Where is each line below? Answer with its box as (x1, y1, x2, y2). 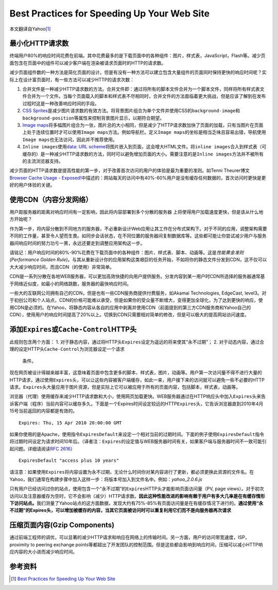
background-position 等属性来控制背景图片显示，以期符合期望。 (22, 115, 165, 121)
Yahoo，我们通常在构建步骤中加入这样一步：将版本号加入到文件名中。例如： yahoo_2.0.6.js (9, 476, 203, 482)
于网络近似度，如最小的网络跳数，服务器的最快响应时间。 (9, 281, 131, 287)
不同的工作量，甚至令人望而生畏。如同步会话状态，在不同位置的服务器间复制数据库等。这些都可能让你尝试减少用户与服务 (9, 233, 267, 239)
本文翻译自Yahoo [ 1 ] (9, 26, 51, 32)
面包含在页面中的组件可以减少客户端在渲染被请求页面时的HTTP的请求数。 (9, 60, 166, 66)
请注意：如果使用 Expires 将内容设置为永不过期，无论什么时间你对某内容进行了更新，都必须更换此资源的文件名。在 (9, 469, 254, 475)
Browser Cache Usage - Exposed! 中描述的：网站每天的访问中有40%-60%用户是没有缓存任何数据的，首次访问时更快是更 (9, 175, 266, 181)
